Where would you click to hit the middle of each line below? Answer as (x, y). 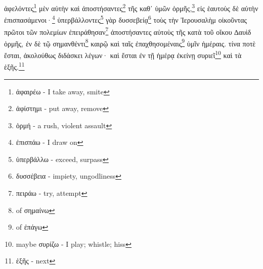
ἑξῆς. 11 (14, 66)
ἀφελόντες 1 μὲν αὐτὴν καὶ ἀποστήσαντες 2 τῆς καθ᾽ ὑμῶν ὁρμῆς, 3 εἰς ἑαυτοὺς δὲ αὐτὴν (131, 7)
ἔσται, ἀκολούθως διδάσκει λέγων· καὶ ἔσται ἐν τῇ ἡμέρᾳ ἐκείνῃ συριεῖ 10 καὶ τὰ (123, 54)
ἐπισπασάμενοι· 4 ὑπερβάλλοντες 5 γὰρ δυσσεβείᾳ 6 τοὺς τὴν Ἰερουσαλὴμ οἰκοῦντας (126, 19)
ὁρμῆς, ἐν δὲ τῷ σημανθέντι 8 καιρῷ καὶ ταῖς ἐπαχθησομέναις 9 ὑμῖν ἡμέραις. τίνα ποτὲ (130, 42)
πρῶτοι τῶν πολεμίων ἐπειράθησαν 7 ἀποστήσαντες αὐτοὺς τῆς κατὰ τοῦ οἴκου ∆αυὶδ (128, 31)
